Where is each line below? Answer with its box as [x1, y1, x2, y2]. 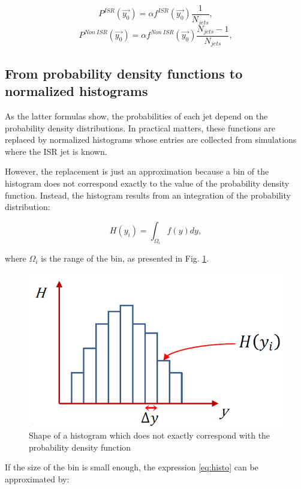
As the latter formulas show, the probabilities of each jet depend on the [5, 110, 268, 122]
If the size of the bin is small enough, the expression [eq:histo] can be [5, 461, 258, 473]
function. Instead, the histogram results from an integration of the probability [5, 188, 291, 201]
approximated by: [5, 472, 70, 485]
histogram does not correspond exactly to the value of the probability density [5, 177, 290, 190]
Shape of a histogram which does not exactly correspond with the [29, 429, 270, 442]
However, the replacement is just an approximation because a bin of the [5, 165, 269, 178]
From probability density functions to [5, 64, 243, 82]
